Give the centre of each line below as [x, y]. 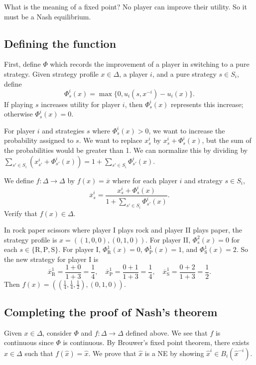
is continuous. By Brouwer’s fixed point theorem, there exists [156, 342]
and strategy [203, 180]
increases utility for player [81, 104]
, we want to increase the [187, 130]
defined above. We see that [167, 332]
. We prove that [112, 353]
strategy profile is [31, 239]
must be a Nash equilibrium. [48, 16]
